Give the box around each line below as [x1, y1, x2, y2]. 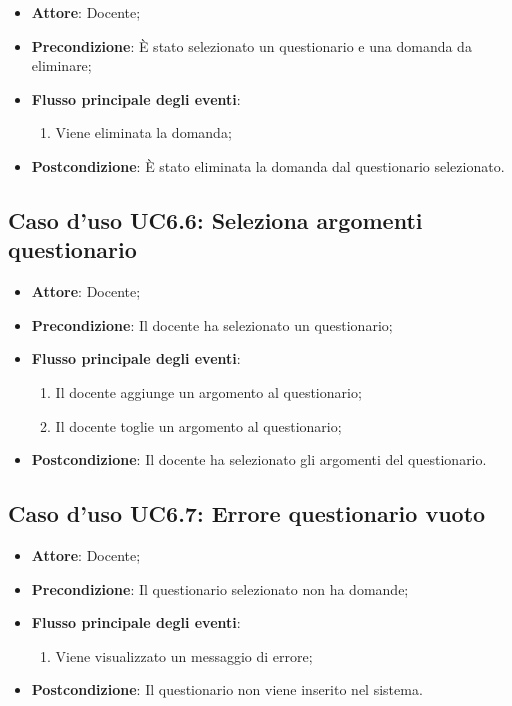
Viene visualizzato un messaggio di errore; [55, 645, 313, 666]
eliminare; [31, 55, 92, 76]
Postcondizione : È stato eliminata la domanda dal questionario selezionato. [31, 155, 505, 176]
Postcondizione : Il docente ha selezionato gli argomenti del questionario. [31, 449, 487, 470]
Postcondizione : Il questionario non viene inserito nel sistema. [31, 679, 423, 700]
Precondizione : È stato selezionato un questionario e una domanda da [31, 35, 472, 56]
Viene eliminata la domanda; [55, 122, 232, 143]
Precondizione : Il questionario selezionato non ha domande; [31, 578, 409, 599]
